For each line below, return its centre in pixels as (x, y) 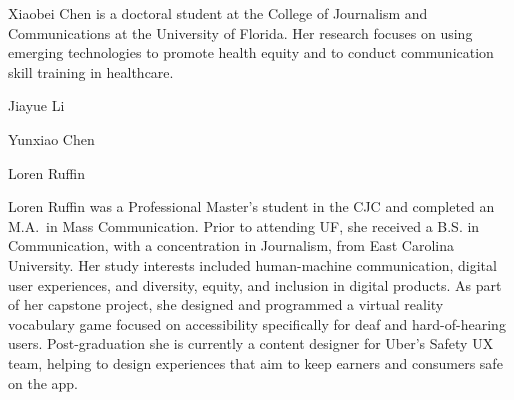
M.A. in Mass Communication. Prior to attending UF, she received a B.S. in (244, 225)
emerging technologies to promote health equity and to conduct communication (251, 52)
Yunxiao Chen (51, 138)
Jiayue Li (36, 105)
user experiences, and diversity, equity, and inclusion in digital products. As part (255, 284)
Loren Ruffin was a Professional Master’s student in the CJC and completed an (251, 206)
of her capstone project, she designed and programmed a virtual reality (226, 304)
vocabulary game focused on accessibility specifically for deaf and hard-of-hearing (257, 323)
